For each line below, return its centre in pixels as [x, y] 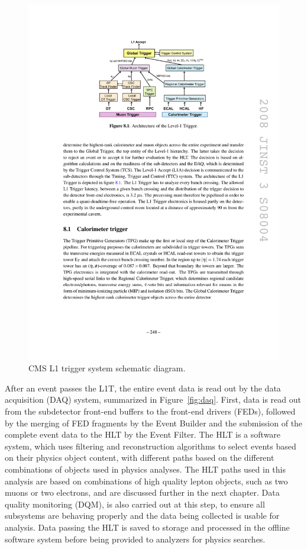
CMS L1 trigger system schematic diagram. [107, 368]
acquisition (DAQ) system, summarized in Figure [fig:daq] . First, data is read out [153, 399]
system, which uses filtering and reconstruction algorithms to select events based [151, 446]
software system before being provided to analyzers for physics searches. [135, 539]
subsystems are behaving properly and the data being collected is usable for [142, 516]
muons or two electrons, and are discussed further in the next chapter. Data [142, 492]
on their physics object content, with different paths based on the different [140, 457]
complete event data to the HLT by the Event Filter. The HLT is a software [143, 434]
